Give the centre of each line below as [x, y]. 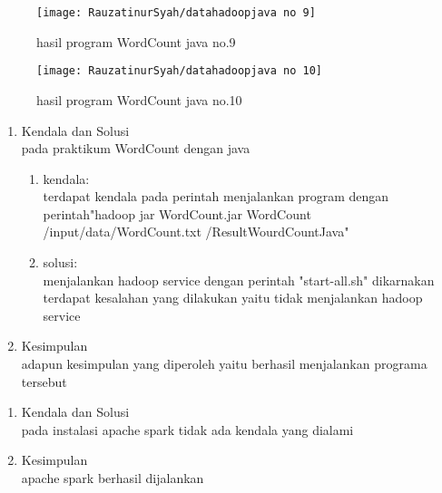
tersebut [44, 381]
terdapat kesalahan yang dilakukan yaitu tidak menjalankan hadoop [233, 298]
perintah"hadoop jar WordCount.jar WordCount [177, 213]
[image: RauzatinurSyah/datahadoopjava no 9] [176, 13]
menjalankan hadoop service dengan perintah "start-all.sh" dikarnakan [239, 280]
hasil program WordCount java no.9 [136, 41]
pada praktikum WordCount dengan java [136, 148]
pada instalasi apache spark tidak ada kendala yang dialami [187, 429]
